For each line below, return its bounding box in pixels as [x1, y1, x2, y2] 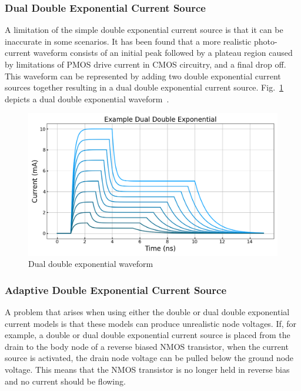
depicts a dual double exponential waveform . [5, 92, 169, 105]
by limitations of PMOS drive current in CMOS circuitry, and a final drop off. [5, 58, 286, 70]
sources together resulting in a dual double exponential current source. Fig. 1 [5, 81, 284, 93]
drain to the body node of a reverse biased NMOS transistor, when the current [5, 340, 289, 352]
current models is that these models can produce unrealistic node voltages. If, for [5, 317, 297, 329]
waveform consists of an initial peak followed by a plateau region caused [33, 46, 293, 59]
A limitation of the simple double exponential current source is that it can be [5, 24, 283, 36]
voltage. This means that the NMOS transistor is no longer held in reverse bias [5, 363, 290, 375]
